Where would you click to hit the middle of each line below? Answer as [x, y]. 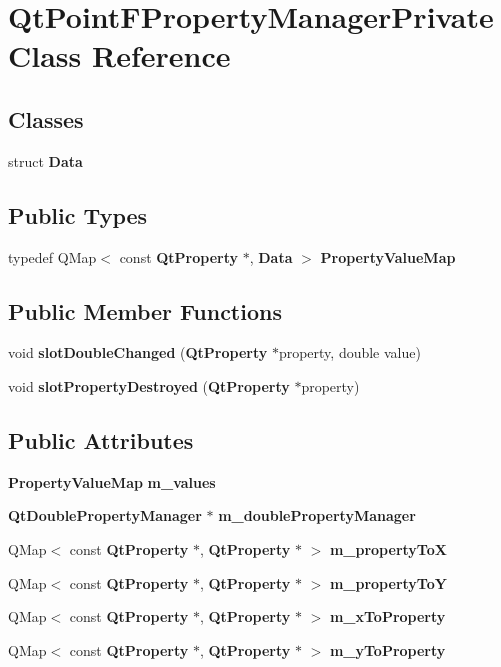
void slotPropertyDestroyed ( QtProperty [149, 385]
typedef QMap [52, 256]
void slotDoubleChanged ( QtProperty [138, 352]
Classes [46, 118]
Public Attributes [101, 439]
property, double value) [349, 352]
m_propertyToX [388, 548]
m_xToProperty [387, 616]
